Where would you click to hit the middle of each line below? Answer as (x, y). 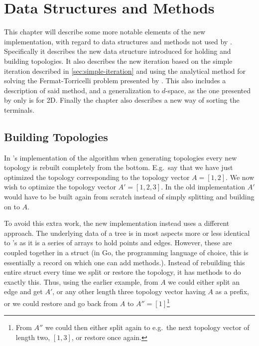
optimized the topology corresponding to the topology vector (97, 177)
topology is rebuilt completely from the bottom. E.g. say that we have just (119, 167)
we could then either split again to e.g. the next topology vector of (147, 327)
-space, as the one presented (208, 90)
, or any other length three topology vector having (129, 291)
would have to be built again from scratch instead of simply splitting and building (129, 197)
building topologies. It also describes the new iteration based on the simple (118, 61)
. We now (240, 177)
